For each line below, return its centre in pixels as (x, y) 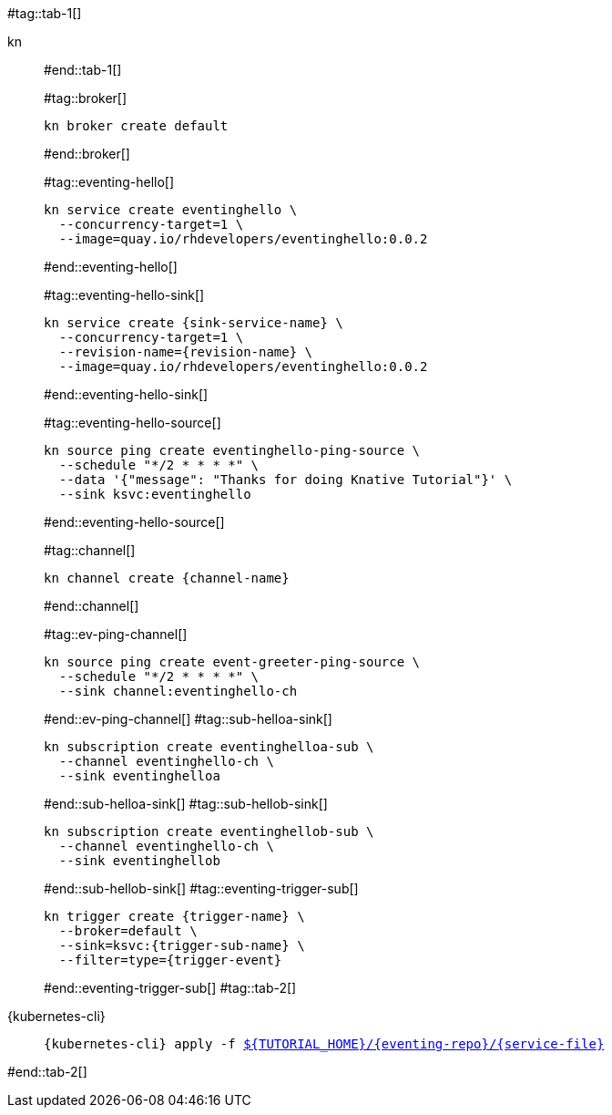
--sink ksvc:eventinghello (155, 494)
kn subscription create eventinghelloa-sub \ (209, 747)
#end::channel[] (92, 606)
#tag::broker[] (86, 98)
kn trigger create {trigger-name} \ (174, 916)
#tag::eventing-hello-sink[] (124, 295)
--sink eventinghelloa (139, 776)
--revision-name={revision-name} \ (186, 352)
